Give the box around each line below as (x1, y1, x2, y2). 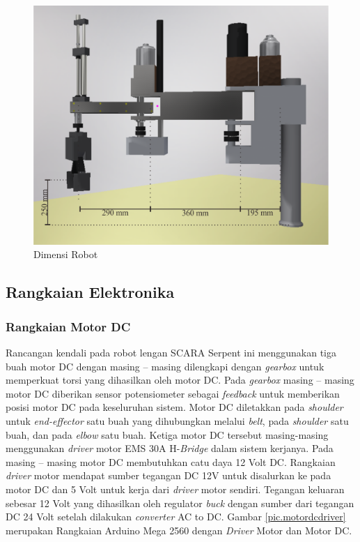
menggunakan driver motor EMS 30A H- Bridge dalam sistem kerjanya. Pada (6, 441, 334, 456)
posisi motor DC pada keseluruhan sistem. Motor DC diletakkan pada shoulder (6, 400, 343, 414)
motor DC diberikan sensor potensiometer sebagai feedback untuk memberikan (6, 386, 340, 400)
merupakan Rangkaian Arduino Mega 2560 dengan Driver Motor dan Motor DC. (6, 522, 352, 537)
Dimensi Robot (33, 247, 98, 262)
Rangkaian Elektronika (6, 281, 175, 303)
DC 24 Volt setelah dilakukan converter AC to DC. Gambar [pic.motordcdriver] (6, 509, 346, 524)
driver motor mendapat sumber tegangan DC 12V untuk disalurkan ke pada (6, 468, 331, 483)
